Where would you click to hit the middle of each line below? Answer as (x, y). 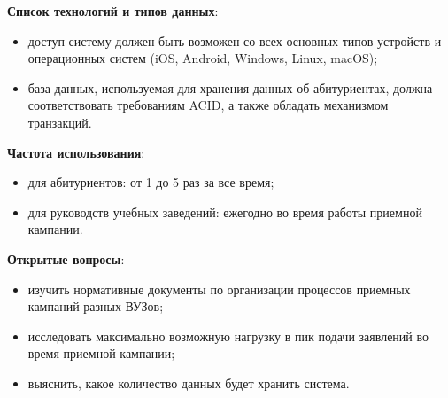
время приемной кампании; (101, 353)
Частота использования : (76, 152)
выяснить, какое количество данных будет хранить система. (189, 382)
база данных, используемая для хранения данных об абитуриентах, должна (230, 87)
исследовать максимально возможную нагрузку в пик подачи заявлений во (228, 336)
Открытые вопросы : (66, 258)
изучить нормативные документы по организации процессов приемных (219, 289)
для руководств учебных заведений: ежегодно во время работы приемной (225, 211)
